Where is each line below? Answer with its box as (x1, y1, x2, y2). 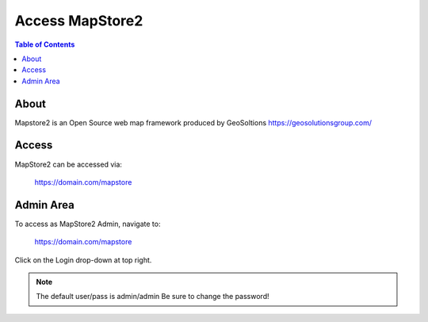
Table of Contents (14, 40, 75, 49)
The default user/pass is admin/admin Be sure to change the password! (36, 292, 269, 301)
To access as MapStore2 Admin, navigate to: (14, 219, 161, 228)
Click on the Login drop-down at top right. (14, 255, 152, 265)
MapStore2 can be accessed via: (14, 159, 123, 169)
